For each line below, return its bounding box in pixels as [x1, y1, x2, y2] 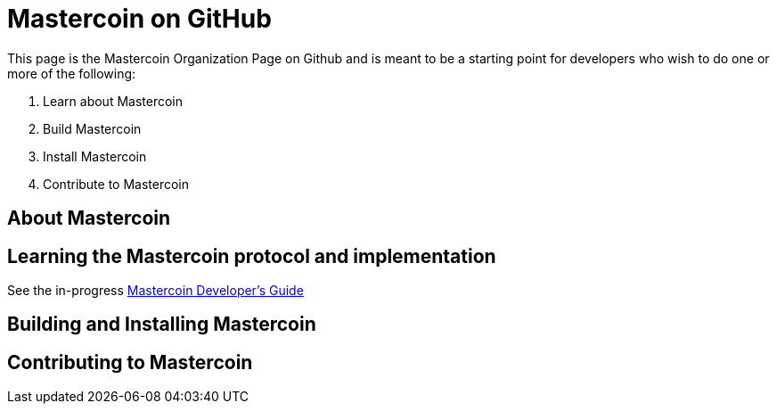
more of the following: [7, 65, 136, 81]
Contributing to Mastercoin [7, 350, 253, 374]
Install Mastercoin [43, 148, 147, 164]
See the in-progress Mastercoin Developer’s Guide [7, 283, 304, 299]
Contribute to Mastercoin [43, 176, 190, 192]
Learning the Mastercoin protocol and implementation [7, 244, 496, 267]
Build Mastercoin [43, 120, 142, 136]
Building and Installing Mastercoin [7, 313, 316, 336]
